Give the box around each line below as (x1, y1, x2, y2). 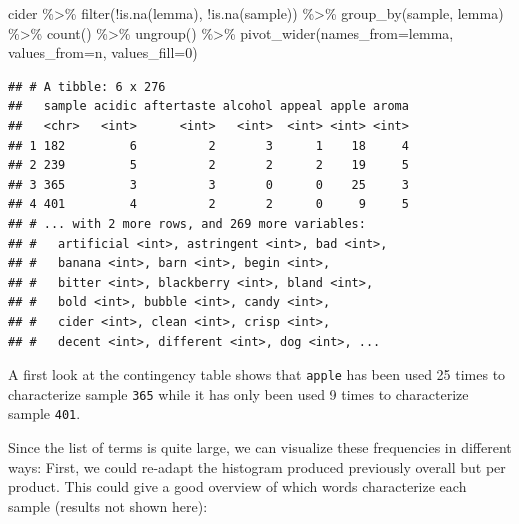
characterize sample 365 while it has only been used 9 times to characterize (8, 383, 469, 404)
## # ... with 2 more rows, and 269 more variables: (8, 216, 366, 231)
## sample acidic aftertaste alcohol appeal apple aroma (8, 99, 409, 114)
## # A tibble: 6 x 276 (8, 79, 166, 94)
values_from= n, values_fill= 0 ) (8, 42, 198, 63)
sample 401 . (8, 403, 81, 424)
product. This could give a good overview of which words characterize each (8, 476, 467, 497)
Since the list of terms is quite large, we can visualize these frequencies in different (8, 437, 512, 458)
